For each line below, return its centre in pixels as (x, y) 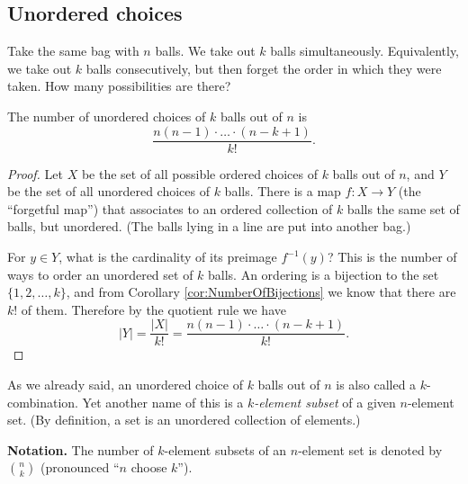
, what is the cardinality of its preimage (168, 257)
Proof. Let (35, 173)
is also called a (376, 385)
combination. (43, 402)
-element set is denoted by (370, 449)
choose (149, 467)
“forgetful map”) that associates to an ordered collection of (170, 208)
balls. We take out (205, 51)
